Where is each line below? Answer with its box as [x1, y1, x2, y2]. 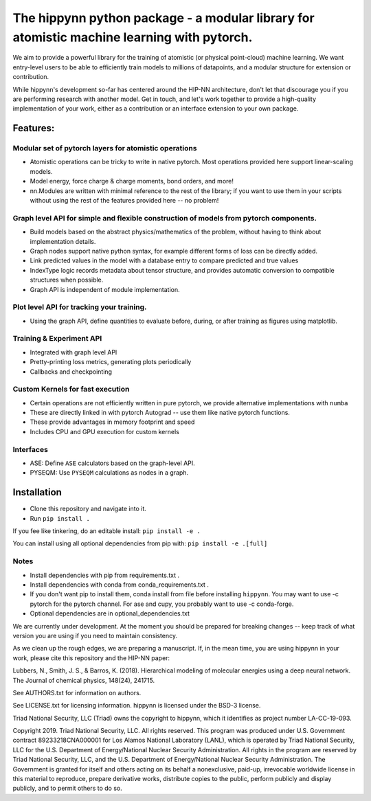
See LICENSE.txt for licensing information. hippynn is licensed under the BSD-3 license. [12, 701, 261, 710]
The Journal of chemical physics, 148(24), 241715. [12, 676, 155, 684]
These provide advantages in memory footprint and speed [30, 418, 195, 426]
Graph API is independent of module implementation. [30, 285, 180, 293]
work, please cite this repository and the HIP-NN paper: [12, 653, 170, 662]
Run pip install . [30, 514, 91, 522]
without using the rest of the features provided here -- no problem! [30, 196, 219, 205]
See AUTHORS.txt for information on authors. [12, 688, 142, 697]
